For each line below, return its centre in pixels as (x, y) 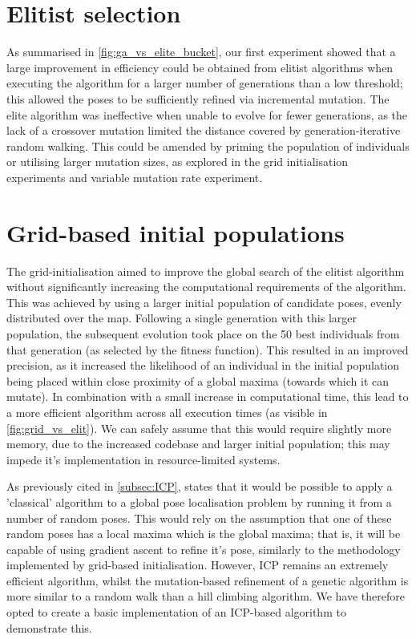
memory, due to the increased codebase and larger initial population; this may (198, 444)
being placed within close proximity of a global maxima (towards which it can (198, 380)
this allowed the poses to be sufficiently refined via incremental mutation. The (198, 98)
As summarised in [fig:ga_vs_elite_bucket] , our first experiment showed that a (201, 52)
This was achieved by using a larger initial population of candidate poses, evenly (204, 302)
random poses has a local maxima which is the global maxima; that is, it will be (204, 534)
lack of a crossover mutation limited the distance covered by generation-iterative (204, 130)
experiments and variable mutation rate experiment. (135, 177)
